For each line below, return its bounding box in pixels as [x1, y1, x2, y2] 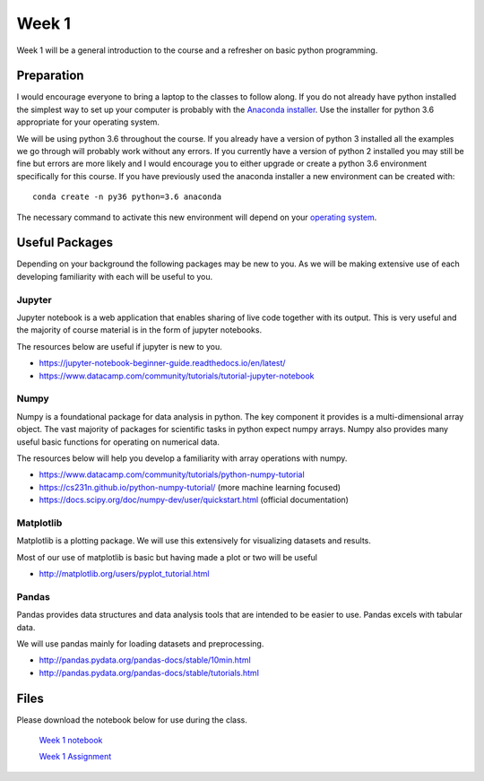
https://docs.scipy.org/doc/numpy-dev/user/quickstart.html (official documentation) [39, 494, 350, 506]
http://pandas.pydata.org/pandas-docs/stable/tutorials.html [39, 667, 260, 678]
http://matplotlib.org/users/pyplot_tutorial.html [39, 568, 210, 578]
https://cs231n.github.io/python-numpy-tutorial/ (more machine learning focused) [39, 482, 341, 492]
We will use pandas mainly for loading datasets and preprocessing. [16, 638, 264, 649]
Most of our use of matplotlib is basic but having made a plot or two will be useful [16, 551, 318, 562]
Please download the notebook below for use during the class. [16, 714, 248, 725]
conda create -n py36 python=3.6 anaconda [32, 192, 222, 202]
